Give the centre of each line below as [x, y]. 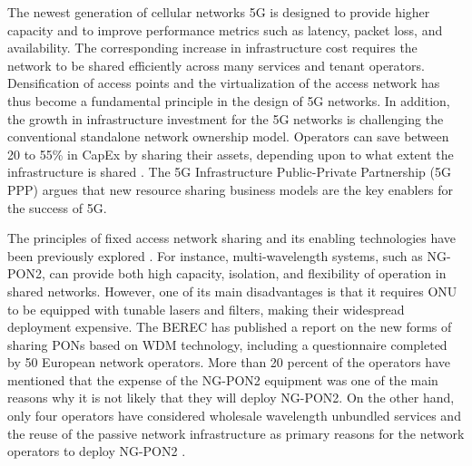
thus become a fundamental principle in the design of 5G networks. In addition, [229, 100]
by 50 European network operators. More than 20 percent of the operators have [229, 362]
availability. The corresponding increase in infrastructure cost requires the [212, 48]
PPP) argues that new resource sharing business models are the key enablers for [231, 189]
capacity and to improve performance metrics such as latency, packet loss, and [225, 29]
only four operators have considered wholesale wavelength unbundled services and [234, 416]
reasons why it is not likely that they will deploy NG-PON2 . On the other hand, [231, 398]
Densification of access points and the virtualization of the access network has [224, 83]
